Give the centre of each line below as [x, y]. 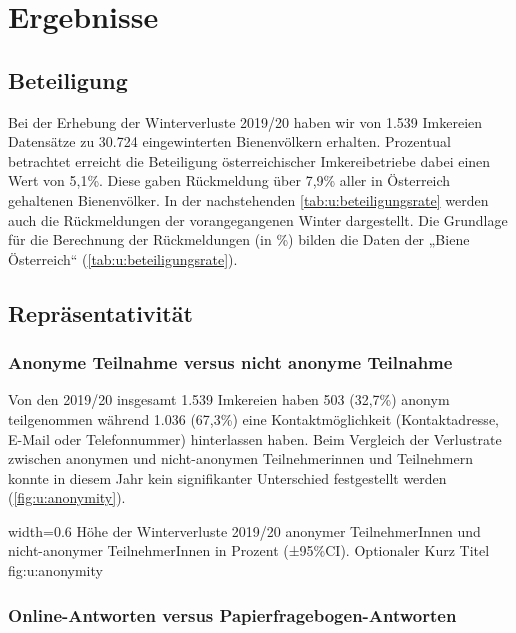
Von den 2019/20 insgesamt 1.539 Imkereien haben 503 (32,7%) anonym [229, 399]
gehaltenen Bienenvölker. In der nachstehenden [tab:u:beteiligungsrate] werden [248, 199]
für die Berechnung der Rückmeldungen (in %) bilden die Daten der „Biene [239, 239]
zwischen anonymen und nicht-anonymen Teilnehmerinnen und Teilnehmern [240, 458]
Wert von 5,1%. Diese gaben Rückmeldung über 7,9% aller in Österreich [229, 180]
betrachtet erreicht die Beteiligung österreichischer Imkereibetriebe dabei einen [249, 160]
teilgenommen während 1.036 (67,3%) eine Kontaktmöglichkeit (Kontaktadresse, [253, 418]
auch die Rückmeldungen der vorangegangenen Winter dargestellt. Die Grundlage [258, 219]
